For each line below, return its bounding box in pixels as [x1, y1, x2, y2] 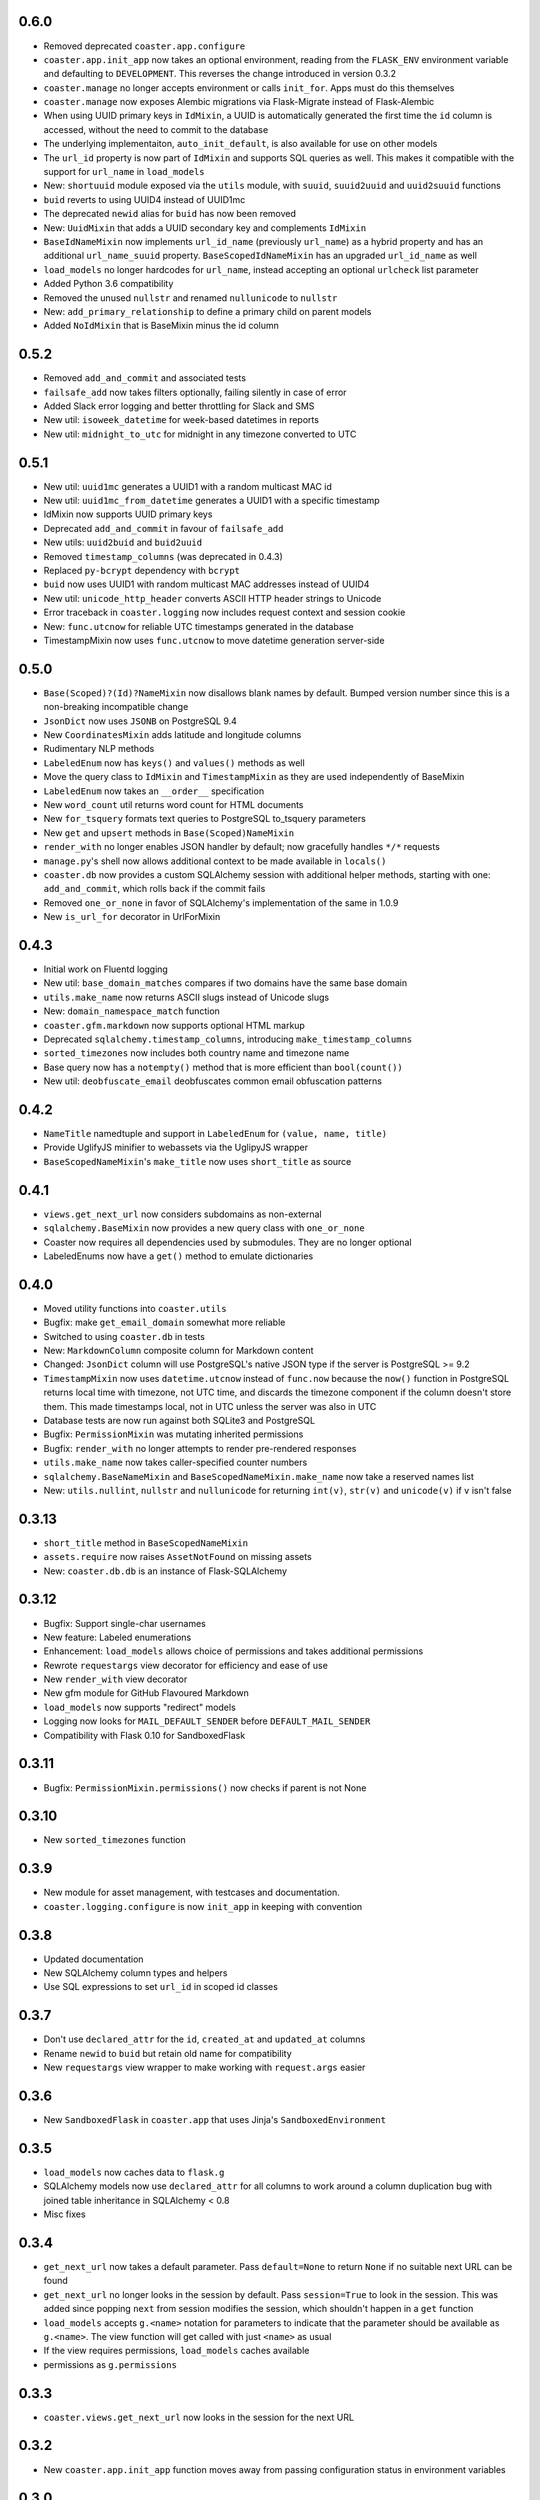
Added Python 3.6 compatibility [43, 278, 174, 290]
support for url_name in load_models [43, 166, 205, 178]
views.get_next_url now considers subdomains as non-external [43, 1208, 322, 1220]
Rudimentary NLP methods [43, 743, 155, 755]
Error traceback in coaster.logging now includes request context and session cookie [43, 606, 406, 619]
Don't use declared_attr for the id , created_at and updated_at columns [43, 2033, 366, 2045]
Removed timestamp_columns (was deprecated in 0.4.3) [43, 550, 284, 562]
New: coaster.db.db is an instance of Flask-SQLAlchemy [43, 1565, 288, 1577]
